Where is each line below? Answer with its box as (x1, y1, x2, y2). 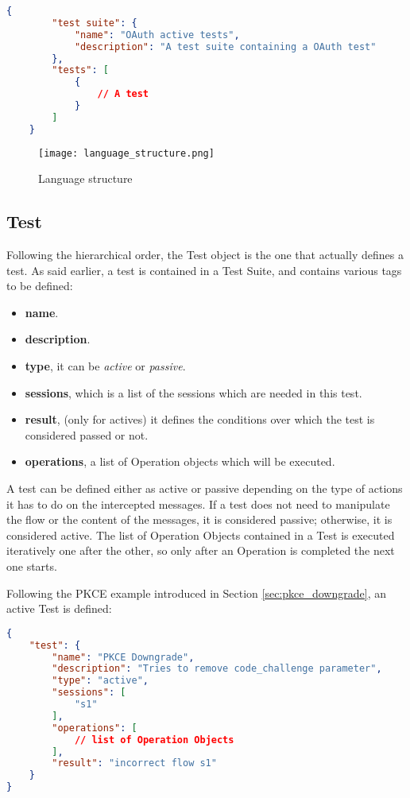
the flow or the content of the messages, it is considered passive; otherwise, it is (6, 511, 393, 528)
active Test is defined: (6, 600, 112, 617)
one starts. (6, 557, 57, 574)
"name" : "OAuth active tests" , (74, 29, 240, 41)
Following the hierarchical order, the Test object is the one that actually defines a (6, 246, 404, 263)
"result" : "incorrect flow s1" (52, 757, 217, 769)
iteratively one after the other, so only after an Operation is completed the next (6, 542, 395, 559)
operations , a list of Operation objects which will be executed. (25, 453, 335, 470)
